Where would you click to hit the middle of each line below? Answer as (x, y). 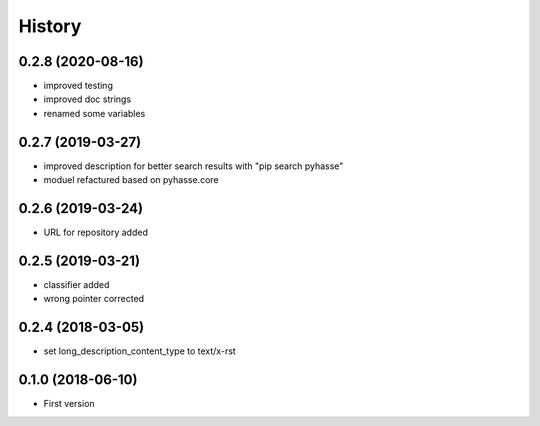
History (50, 26)
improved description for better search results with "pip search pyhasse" (193, 166)
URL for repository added (96, 232)
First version (69, 404)
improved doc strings (87, 99)
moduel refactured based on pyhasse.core (131, 180)
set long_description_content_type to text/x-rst (140, 351)
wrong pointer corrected (94, 299)
